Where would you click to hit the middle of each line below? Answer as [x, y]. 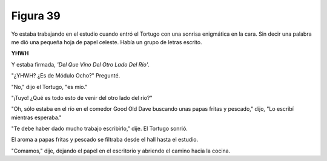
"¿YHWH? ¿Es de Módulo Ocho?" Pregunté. [66, 76]
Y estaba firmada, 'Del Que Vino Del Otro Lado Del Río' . [80, 64]
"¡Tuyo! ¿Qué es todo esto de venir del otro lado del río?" [82, 97]
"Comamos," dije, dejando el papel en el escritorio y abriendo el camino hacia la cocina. [121, 151]
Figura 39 [36, 16]
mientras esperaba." [36, 117]
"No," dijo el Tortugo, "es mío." [49, 87]
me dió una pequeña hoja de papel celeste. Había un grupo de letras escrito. [107, 42]
